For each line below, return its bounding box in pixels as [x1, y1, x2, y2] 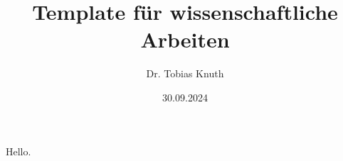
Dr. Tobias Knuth [146, 66, 224, 81]
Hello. [6, 143, 31, 158]
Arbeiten [140, 25, 230, 54]
